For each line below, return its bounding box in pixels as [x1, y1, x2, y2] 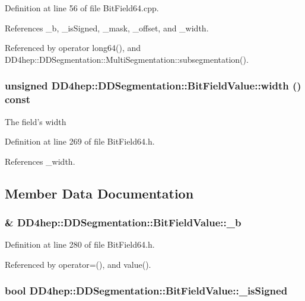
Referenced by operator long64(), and [5, 41, 141, 54]
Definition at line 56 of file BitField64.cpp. [5, 2, 159, 14]
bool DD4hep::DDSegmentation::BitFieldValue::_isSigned [5, 283, 288, 298]
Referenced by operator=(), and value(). [5, 258, 151, 270]
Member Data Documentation [5, 184, 194, 202]
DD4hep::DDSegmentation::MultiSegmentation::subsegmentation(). [5, 53, 249, 65]
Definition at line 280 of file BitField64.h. [5, 238, 155, 251]
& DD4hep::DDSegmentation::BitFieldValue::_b [5, 215, 242, 229]
